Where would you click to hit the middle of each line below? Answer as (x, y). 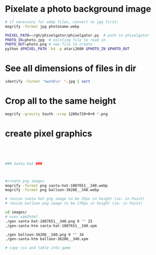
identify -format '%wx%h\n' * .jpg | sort (48, 81)
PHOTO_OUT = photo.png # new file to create (49, 44)
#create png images (25, 181)
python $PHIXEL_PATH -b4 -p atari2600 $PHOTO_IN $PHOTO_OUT (68, 49)
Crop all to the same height (60, 101)
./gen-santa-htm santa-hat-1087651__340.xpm (51, 226)
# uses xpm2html (21, 216)
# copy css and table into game (38, 248)
